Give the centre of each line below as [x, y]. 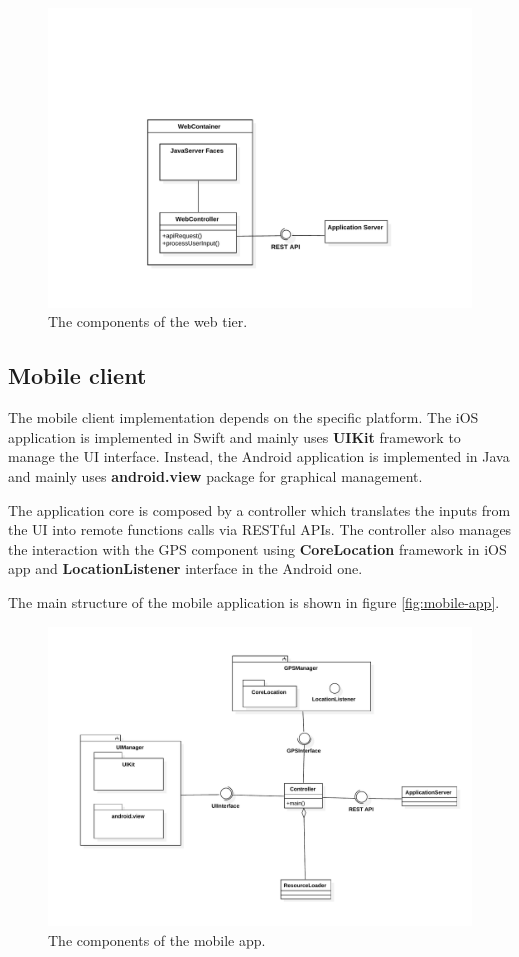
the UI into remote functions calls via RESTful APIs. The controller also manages [260, 529]
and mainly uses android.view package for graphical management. [215, 475]
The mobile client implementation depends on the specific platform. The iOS [243, 417]
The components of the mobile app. [157, 939]
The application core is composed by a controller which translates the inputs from [259, 509]
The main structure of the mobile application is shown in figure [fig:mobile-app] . [254, 601]
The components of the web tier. [148, 321]
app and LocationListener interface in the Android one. [185, 568]
